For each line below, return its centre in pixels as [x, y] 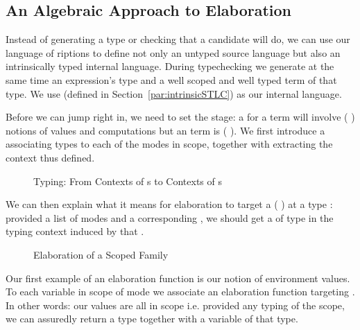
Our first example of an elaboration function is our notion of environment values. [178, 278]
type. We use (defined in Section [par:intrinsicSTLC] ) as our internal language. [174, 93]
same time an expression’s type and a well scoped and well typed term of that [171, 79]
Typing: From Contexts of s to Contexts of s [128, 181]
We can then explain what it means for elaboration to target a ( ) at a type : [169, 204]
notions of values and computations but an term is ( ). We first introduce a [165, 130]
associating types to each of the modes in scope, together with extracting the [169, 144]
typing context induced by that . [75, 231]
